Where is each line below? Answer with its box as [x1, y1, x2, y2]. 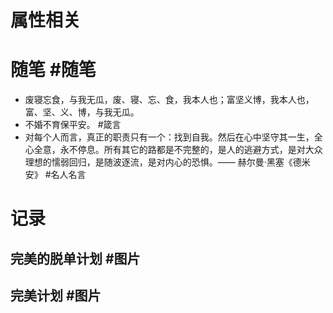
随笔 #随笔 [10, 59, 97, 81]
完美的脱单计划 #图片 [10, 250, 141, 267]
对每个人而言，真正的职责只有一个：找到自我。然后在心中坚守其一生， [24, 131, 315, 143]
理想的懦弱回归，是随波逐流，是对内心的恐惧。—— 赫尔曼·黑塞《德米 [24, 156, 311, 168]
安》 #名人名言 [24, 169, 87, 181]
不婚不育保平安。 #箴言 [24, 119, 122, 131]
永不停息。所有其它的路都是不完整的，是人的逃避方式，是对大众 [59, 144, 323, 156]
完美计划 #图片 [10, 287, 102, 305]
